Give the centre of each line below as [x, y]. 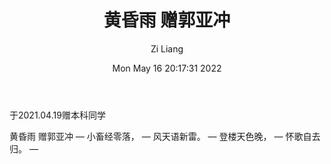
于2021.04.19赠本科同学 [57, 115]
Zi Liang [167, 48]
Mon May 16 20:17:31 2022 [167, 68]
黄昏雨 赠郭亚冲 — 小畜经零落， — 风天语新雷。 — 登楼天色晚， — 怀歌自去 [165, 136]
